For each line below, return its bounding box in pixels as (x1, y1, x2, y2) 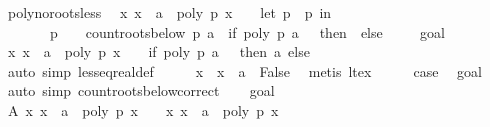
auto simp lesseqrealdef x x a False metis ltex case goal (7, 60, 482, 81)
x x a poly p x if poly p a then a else (7, 41, 310, 62)
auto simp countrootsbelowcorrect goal (7, 80, 275, 101)
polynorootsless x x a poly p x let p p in (7, 2, 332, 22)
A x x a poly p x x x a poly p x (7, 99, 279, 120)
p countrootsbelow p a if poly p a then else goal (49, 21, 445, 42)
